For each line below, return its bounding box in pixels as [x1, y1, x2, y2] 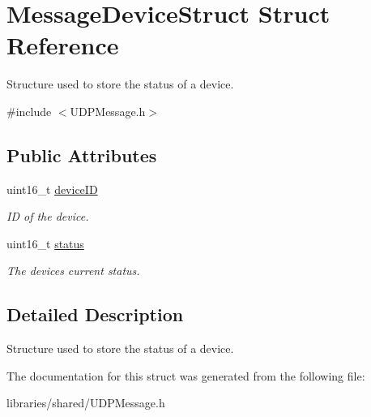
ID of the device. [6, 208, 89, 225]
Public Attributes [6, 142, 157, 167]
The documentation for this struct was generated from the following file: [6, 367, 365, 384]
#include [6, 102, 52, 119]
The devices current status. [6, 262, 140, 279]
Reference [6, 28, 119, 62]
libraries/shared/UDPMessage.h [6, 394, 165, 411]
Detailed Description [6, 302, 184, 327]
